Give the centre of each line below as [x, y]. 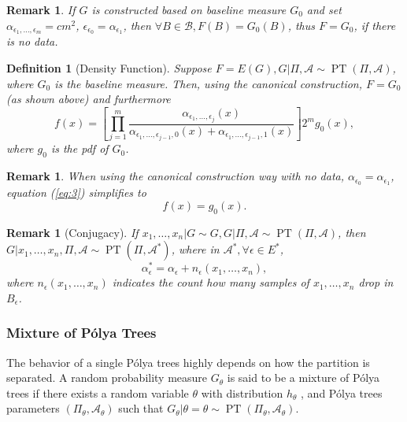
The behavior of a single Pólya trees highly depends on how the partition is [188, 362]
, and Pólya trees [342, 392]
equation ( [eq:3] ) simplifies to [76, 192]
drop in [376, 282]
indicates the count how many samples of [211, 282]
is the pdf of [80, 148]
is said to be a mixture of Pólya [303, 378]
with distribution [242, 392]
